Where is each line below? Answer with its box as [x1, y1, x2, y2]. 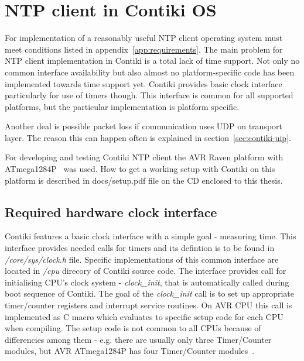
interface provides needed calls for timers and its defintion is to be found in [5, 242, 275, 254]
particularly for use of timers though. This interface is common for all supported [5, 89, 293, 101]
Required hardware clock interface [5, 202, 217, 221]
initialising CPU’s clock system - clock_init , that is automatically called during [5, 276, 289, 288]
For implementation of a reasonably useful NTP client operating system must [5, 32, 283, 44]
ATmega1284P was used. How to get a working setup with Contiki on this [5, 163, 275, 175]
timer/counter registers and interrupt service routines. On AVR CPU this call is [5, 299, 292, 311]
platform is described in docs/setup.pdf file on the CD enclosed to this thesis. [5, 174, 283, 186]
